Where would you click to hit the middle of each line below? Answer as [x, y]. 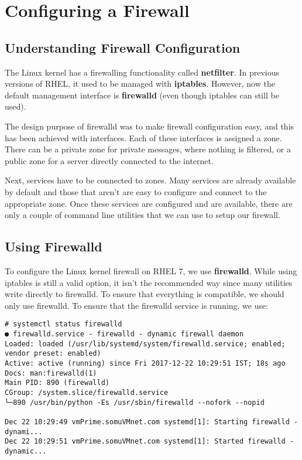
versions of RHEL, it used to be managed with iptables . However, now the [140, 84]
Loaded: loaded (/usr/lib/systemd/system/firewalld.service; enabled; [145, 344]
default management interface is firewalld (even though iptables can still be [142, 95]
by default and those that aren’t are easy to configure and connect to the [136, 191]
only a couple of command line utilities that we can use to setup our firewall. [143, 215]
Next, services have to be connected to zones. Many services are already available [150, 180]
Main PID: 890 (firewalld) [57, 383]
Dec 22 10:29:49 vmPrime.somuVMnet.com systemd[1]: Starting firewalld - [152, 422]
